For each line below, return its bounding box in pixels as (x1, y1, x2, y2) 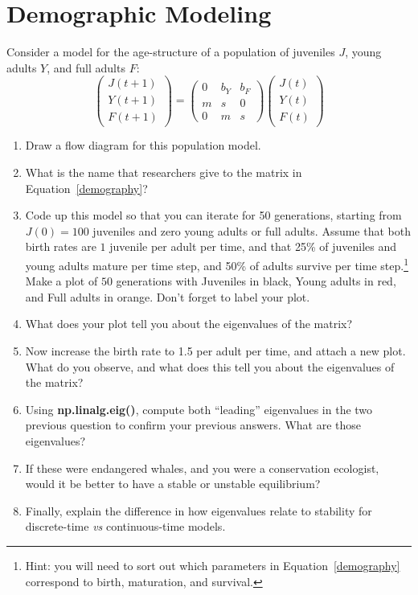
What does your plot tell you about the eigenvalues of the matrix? (25, 315, 353, 332)
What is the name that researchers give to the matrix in (25, 164, 302, 181)
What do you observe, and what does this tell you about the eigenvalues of (25, 358, 395, 375)
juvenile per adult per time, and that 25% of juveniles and (109, 238, 397, 255)
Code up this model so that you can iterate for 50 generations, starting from (25, 207, 402, 224)
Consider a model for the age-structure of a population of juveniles (6, 43, 335, 60)
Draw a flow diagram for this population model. (25, 137, 261, 154)
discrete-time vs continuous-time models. (25, 518, 226, 535)
